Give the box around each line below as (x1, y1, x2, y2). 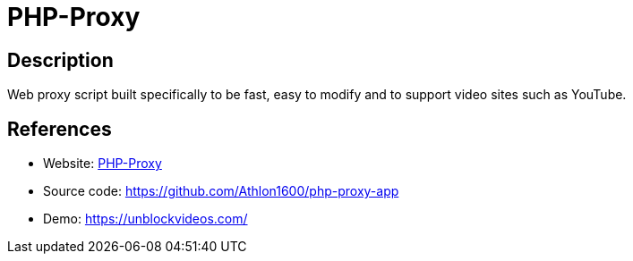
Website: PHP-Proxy (43, 156, 162, 172)
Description (7, 48, 114, 72)
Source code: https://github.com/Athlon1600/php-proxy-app (43, 183, 399, 199)
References (7, 117, 112, 140)
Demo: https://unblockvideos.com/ (43, 211, 248, 227)
